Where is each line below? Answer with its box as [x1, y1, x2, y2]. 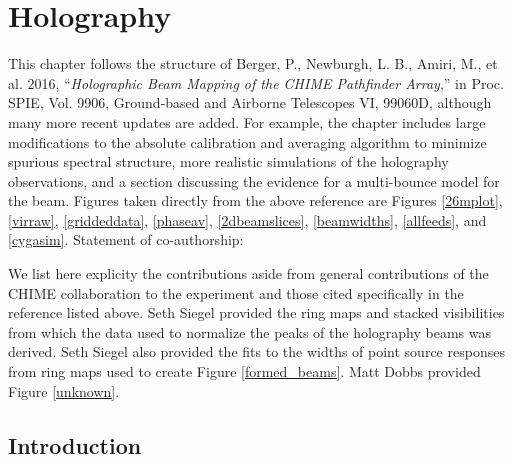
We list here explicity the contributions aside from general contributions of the [8, 263, 489, 284]
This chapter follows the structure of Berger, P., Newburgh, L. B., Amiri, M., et [8, 53, 498, 74]
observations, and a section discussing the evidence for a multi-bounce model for [8, 170, 500, 191]
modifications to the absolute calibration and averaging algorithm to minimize [8, 131, 487, 152]
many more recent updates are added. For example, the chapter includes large [8, 111, 486, 132]
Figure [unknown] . [8, 380, 120, 401]
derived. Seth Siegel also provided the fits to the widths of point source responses [8, 341, 505, 362]
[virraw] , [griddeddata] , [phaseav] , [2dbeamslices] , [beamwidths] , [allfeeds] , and [8, 209, 487, 230]
